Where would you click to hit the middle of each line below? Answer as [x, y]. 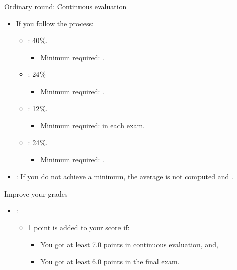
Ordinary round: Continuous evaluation [65, 6]
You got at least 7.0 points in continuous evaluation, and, [129, 244]
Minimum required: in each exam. [92, 125]
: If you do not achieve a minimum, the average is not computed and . [125, 176]
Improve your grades [36, 193]
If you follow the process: [55, 23]
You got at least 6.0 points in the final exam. [110, 261]
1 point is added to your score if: [79, 227]
